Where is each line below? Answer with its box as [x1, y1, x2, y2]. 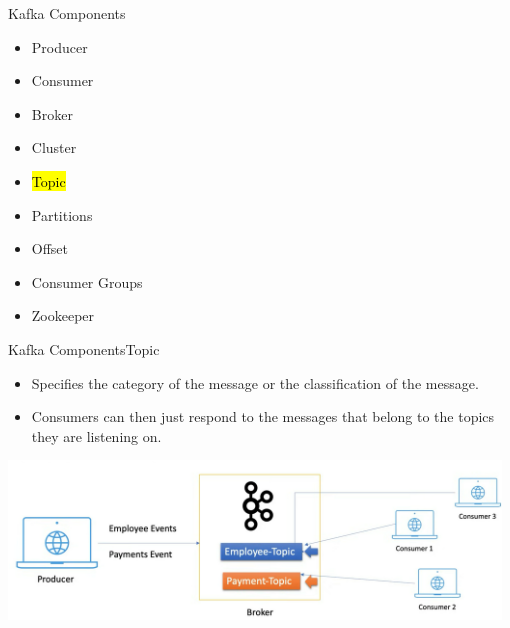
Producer [31, 36, 88, 57]
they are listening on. [31, 425, 162, 446]
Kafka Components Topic [8, 338, 160, 359]
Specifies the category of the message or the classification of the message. [31, 372, 479, 393]
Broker [31, 103, 73, 124]
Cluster [31, 137, 77, 158]
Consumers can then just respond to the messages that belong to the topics [31, 406, 495, 427]
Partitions [31, 204, 93, 225]
